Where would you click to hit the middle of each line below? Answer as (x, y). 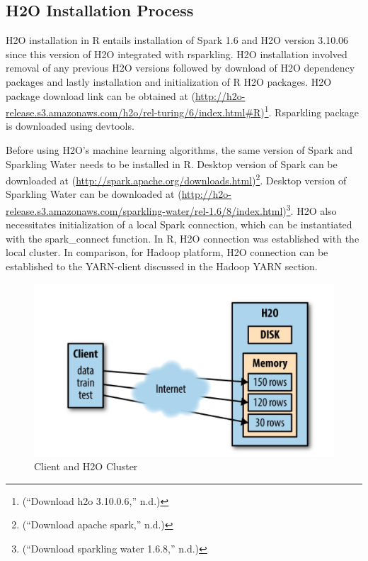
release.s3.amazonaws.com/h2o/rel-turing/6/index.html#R (133, 112)
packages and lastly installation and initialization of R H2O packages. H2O (169, 81)
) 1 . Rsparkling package (310, 111)
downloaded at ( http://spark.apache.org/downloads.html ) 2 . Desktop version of (176, 179)
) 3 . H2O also (310, 210)
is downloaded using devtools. (70, 126)
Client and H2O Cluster (86, 466)
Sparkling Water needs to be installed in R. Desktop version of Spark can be (172, 163)
